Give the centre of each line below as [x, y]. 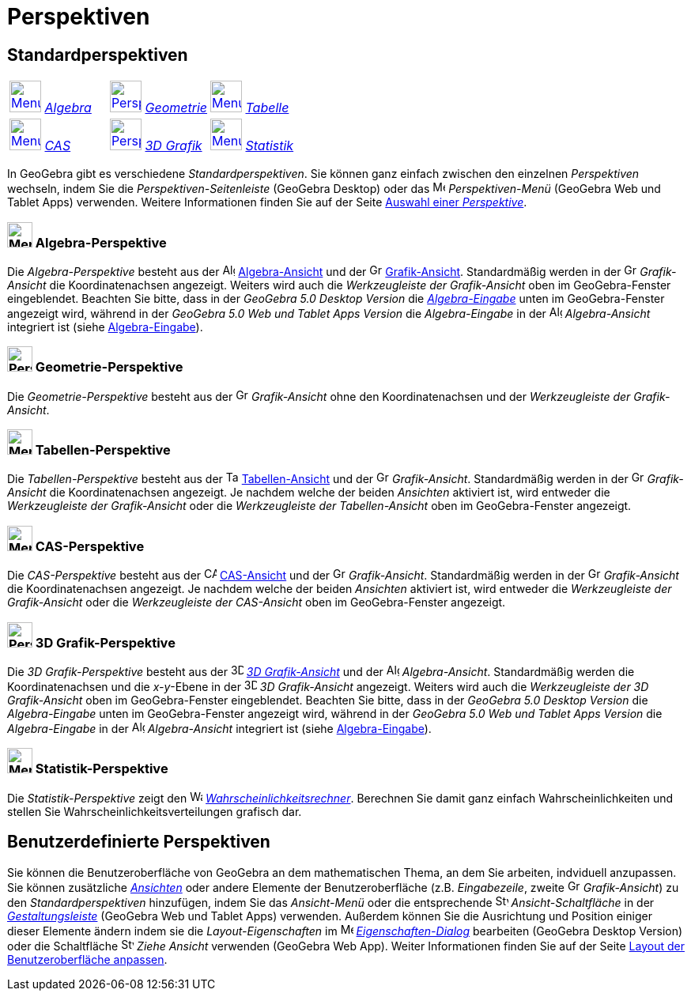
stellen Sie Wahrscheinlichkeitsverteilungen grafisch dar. [155, 811]
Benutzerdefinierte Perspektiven [139, 842]
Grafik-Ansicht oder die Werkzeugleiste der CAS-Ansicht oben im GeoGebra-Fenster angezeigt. [257, 602]
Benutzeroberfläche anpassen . [87, 959]
